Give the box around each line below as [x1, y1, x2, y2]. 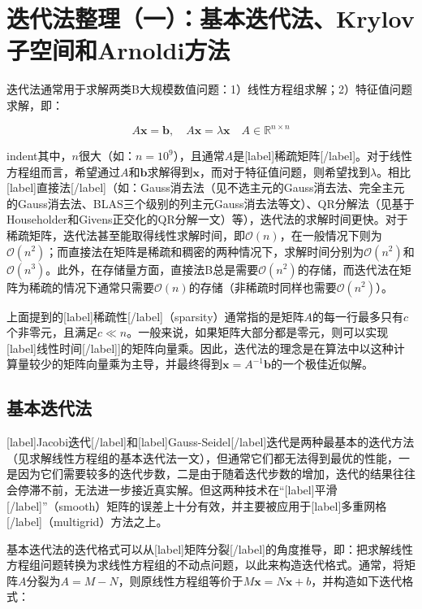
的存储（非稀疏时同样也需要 [188, 278, 337, 295]
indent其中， [6, 147, 72, 163]
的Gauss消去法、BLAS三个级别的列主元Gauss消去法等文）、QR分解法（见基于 [6, 194, 415, 211]
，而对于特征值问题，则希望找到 [199, 163, 370, 180]
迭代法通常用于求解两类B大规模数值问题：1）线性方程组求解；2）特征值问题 [6, 80, 412, 98]
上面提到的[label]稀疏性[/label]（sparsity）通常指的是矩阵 [6, 307, 304, 324]
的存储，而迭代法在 [297, 260, 400, 277]
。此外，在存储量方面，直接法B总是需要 [45, 260, 259, 277]
